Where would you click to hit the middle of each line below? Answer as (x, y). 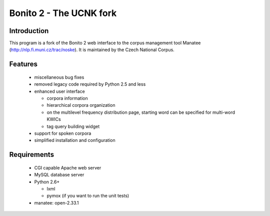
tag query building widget (73, 126)
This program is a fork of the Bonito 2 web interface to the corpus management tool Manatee (105, 43)
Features (23, 64)
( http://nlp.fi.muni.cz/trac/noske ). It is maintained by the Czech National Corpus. (92, 50)
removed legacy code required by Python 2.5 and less (90, 84)
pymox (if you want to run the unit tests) (88, 196)
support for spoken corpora (63, 133)
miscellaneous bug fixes (59, 77)
